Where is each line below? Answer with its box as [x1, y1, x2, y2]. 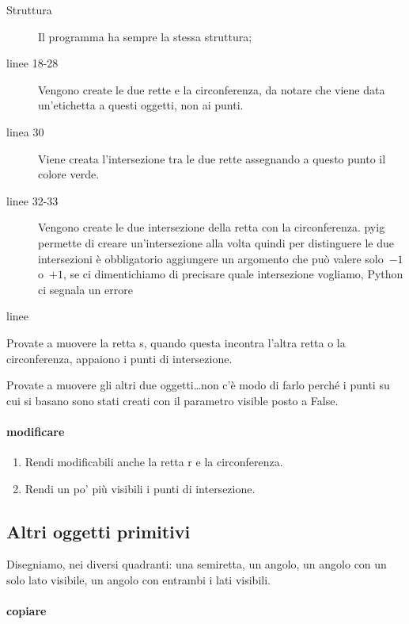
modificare [6, 423, 65, 439]
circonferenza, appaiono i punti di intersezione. [6, 350, 233, 366]
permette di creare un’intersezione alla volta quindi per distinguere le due [38, 234, 394, 251]
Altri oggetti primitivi [6, 519, 191, 543]
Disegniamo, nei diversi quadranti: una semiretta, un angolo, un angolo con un [6, 556, 387, 572]
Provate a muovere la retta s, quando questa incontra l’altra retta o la [6, 334, 346, 350]
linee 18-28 [6, 55, 59, 71]
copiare [6, 603, 47, 619]
